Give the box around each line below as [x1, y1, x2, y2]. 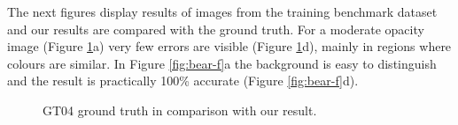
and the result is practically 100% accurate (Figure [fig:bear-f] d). [7, 71, 359, 90]
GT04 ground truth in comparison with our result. [43, 100, 317, 119]
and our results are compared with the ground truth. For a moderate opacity [7, 19, 424, 38]
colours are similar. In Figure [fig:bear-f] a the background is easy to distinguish [7, 54, 437, 72]
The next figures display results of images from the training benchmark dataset [7, 3, 438, 20]
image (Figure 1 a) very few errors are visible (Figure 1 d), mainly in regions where [7, 37, 452, 55]
